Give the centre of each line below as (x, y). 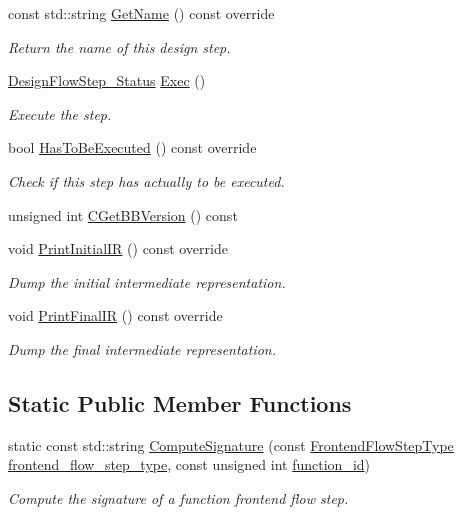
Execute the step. (60, 113)
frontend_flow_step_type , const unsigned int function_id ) (189, 464)
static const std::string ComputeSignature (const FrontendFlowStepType (231, 444)
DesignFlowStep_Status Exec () (107, 80)
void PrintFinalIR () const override (115, 315)
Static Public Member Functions (180, 402)
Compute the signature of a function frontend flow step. (178, 497)
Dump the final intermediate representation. (142, 348)
